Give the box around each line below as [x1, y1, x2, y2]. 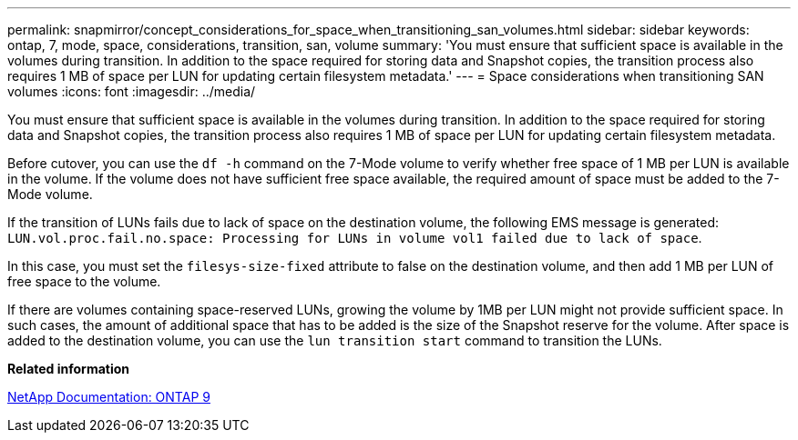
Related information [7, 361, 130, 376]
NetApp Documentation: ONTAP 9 [7, 389, 210, 405]
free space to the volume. [7, 274, 161, 289]
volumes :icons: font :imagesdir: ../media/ [7, 84, 256, 99]
